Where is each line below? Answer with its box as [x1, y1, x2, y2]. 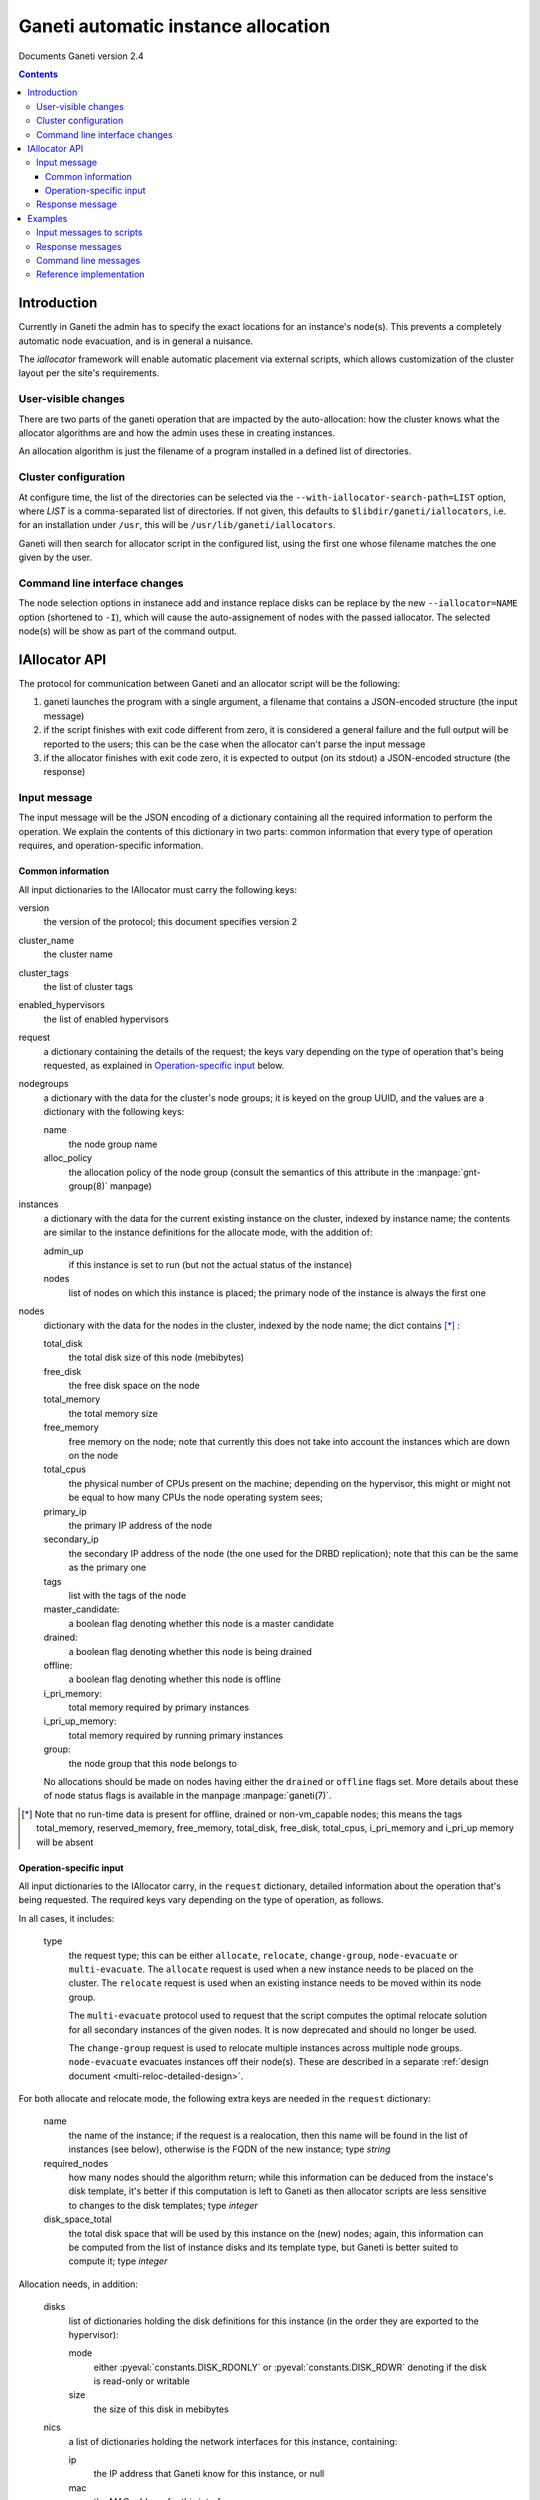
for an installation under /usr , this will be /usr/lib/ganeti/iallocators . [18, 519, 336, 531]
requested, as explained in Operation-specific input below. [43, 1059, 285, 1071]
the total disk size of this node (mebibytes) [68, 1351, 245, 1364]
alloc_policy [43, 1152, 93, 1164]
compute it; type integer [68, 2255, 168, 2267]
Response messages [36, 240, 122, 252]
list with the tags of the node [68, 1589, 187, 1601]
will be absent [36, 1836, 94, 1848]
